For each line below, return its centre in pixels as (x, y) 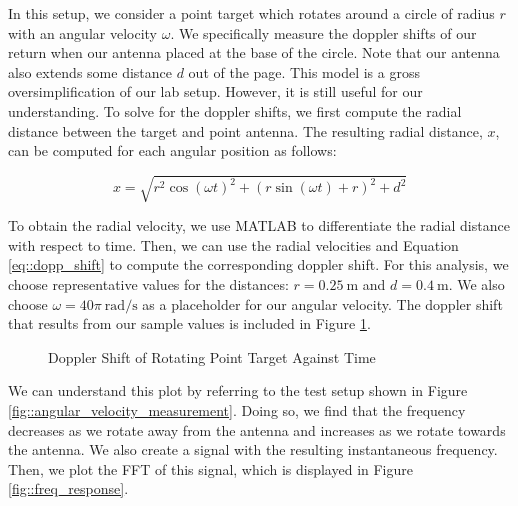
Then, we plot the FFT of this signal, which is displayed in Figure (210, 468)
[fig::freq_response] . (68, 488)
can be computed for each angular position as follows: (172, 150)
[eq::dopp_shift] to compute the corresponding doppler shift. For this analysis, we (258, 264)
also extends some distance (90, 71)
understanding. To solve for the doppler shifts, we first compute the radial (235, 110)
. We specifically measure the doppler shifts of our (323, 32)
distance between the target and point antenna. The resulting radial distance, (245, 130)
